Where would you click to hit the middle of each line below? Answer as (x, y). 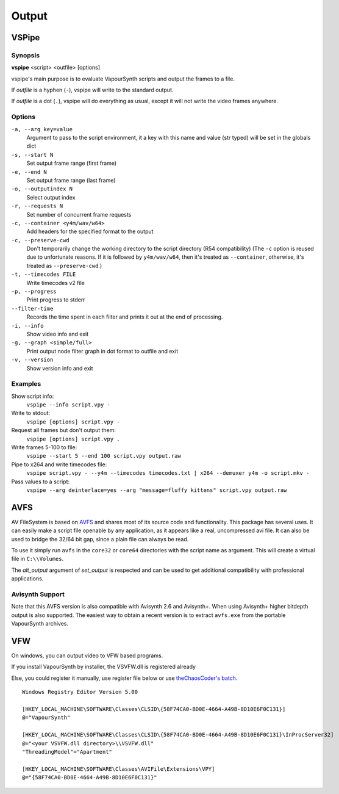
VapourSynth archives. (40, 624)
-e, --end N (29, 172)
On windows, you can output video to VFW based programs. (87, 655)
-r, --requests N (37, 206)
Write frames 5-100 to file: (44, 447)
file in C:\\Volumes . (37, 559)
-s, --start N (32, 155)
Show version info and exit (60, 368)
